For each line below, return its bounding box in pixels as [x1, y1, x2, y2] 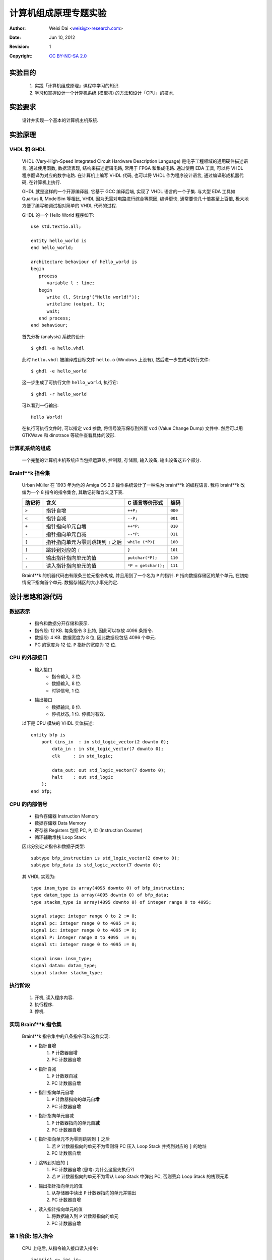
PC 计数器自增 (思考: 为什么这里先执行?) [51, 1166, 134, 1172]
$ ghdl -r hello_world [31, 391, 87, 397]
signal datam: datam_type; [31, 963, 98, 969]
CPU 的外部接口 [9, 654, 48, 661]
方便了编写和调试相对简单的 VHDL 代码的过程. [22, 203, 117, 209]
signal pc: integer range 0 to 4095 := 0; [31, 920, 138, 926]
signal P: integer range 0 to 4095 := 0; [31, 934, 138, 940]
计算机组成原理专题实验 [9, 8, 107, 19]
